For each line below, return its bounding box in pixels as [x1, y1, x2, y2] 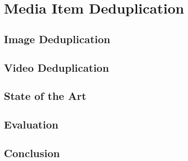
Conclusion [4, 145, 60, 160]
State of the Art [4, 88, 87, 103]
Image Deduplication [4, 31, 110, 46]
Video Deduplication [4, 60, 109, 75]
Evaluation [4, 117, 59, 132]
